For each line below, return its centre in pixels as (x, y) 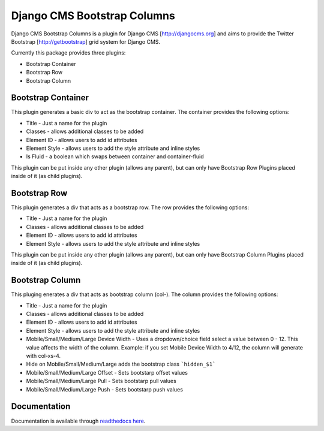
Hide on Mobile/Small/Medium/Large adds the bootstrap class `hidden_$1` (121, 364)
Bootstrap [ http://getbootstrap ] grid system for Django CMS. (86, 41)
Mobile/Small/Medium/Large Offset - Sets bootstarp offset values (107, 372)
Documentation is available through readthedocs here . (78, 421)
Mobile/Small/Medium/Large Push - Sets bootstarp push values (104, 389)
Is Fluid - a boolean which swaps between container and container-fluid (115, 156)
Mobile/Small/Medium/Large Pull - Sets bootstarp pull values (101, 381)
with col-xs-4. (43, 356)
